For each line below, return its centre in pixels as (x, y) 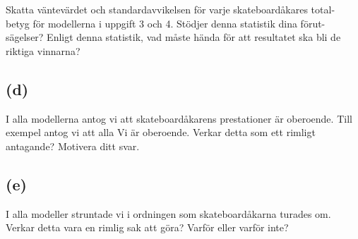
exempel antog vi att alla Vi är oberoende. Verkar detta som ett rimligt (161, 132)
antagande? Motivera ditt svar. (73, 146)
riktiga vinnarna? (43, 50)
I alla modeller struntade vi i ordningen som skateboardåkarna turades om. (168, 213)
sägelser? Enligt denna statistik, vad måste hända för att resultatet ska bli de (173, 37)
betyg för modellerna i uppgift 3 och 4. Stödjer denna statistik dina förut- (166, 23)
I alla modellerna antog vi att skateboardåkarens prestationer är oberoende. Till (179, 118)
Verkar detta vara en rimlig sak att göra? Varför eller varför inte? (147, 227)
